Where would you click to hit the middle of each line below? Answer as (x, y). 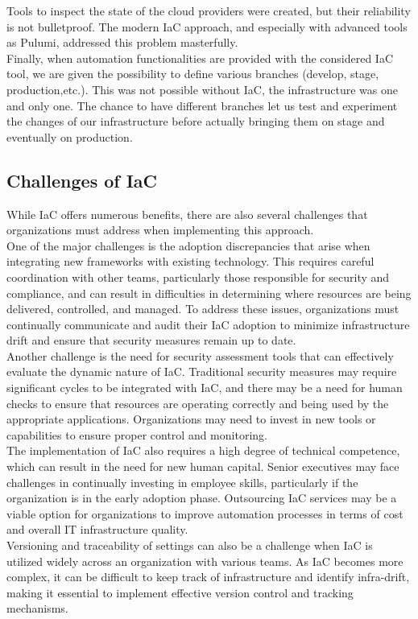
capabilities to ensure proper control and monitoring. (137, 434)
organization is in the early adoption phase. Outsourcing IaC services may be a (202, 498)
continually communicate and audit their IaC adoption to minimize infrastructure (208, 324)
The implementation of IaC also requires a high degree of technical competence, (203, 450)
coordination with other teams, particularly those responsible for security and (198, 276)
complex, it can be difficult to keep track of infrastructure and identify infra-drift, (208, 577)
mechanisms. (37, 608)
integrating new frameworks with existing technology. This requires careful (190, 261)
